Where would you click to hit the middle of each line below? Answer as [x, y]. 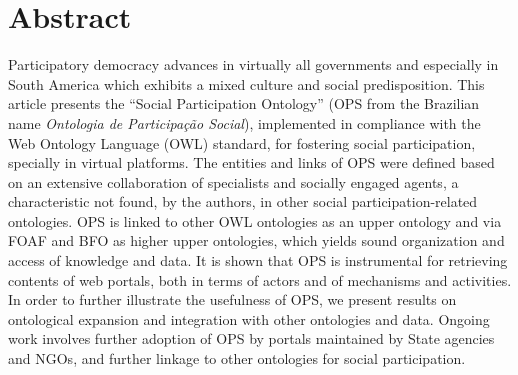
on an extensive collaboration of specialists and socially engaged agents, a [233, 181]
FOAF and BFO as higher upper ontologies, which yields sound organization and [256, 240]
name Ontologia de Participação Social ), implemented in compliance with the [244, 122]
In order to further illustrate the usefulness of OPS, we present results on [232, 299]
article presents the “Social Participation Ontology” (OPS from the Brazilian [244, 103]
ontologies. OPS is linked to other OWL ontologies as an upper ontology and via [255, 220]
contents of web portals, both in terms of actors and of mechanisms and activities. [260, 279]
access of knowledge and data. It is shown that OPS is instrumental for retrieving [258, 260]
